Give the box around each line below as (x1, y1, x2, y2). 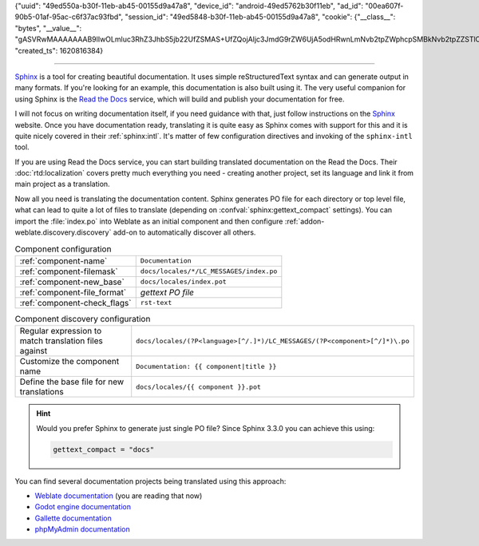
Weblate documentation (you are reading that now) (34, 491, 203, 500)
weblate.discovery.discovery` (14, 227, 112, 237)
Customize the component (19, 356, 120, 367)
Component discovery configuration (14, 313, 151, 324)
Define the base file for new (19, 376, 125, 387)
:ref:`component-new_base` (19, 276, 125, 287)
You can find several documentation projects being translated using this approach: (14, 476, 287, 486)
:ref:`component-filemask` (19, 266, 119, 277)
